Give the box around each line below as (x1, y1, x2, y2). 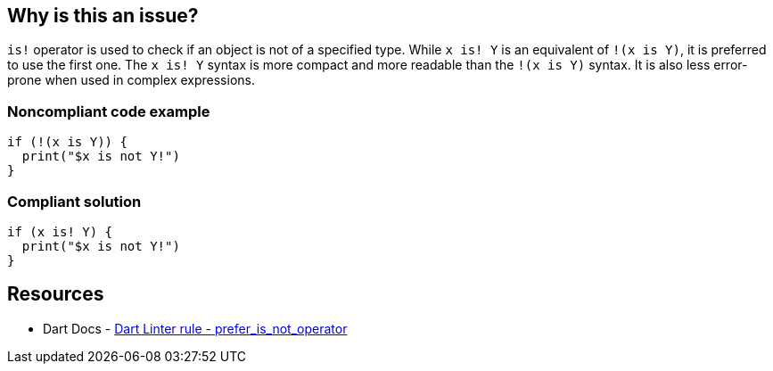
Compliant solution (7, 192, 142, 210)
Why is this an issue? (7, 4, 199, 27)
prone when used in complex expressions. (7, 72, 255, 88)
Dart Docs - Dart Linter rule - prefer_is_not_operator (43, 320, 348, 336)
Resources (7, 283, 104, 306)
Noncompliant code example (7, 102, 210, 120)
